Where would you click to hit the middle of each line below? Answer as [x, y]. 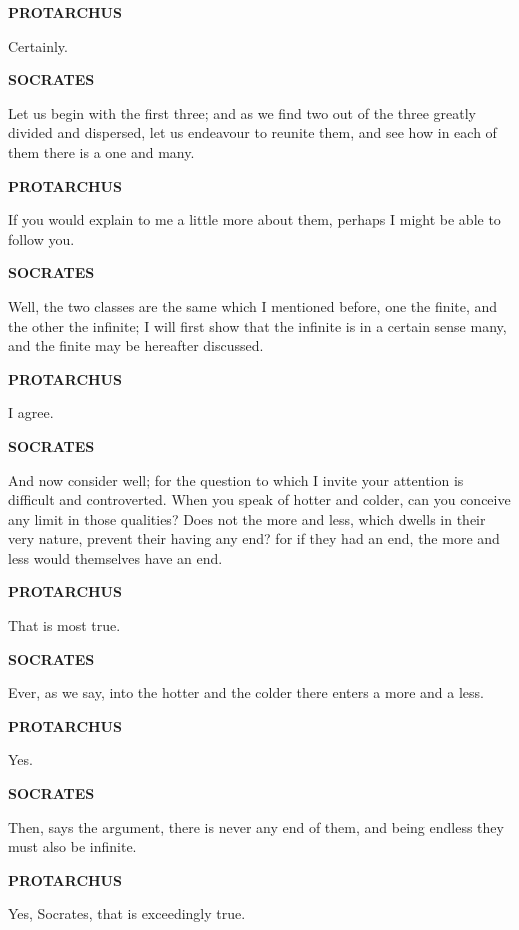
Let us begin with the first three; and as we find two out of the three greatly [242, 112]
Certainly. [38, 45]
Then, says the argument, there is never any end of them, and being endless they [256, 826]
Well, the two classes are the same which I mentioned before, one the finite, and [253, 305]
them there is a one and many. [101, 151]
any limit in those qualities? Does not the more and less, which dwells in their [247, 518]
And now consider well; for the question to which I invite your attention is [236, 479]
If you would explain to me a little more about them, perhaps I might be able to [254, 219]
